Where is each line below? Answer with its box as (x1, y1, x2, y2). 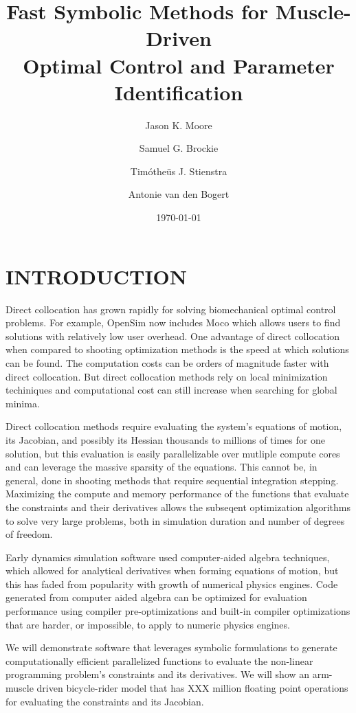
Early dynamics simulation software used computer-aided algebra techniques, (5, 550, 330, 564)
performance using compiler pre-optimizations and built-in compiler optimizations (5, 604, 351, 618)
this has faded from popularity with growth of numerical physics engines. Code (5, 576, 338, 591)
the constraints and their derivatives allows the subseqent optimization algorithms (5, 499, 351, 514)
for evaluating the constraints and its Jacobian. (5, 694, 204, 708)
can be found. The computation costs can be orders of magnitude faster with (5, 355, 329, 370)
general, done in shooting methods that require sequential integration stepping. (5, 473, 339, 487)
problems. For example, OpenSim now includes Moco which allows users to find (5, 315, 341, 330)
